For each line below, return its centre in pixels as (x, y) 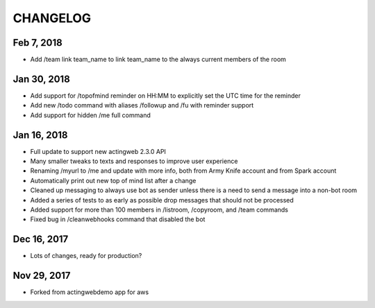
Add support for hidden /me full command (90, 115)
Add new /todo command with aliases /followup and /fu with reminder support (142, 105)
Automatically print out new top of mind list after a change (113, 180)
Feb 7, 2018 (37, 43)
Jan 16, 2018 (41, 135)
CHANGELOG (52, 18)
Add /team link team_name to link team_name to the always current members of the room (158, 60)
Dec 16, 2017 (41, 239)
